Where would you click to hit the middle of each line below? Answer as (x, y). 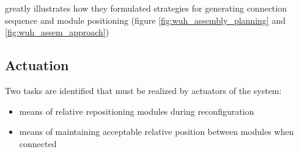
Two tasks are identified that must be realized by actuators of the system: (143, 90)
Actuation (37, 65)
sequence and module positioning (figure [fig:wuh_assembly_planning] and (145, 20)
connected (38, 143)
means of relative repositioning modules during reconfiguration (137, 111)
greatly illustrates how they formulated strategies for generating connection (146, 8)
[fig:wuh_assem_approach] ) (57, 32)
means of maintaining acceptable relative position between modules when (157, 132)
